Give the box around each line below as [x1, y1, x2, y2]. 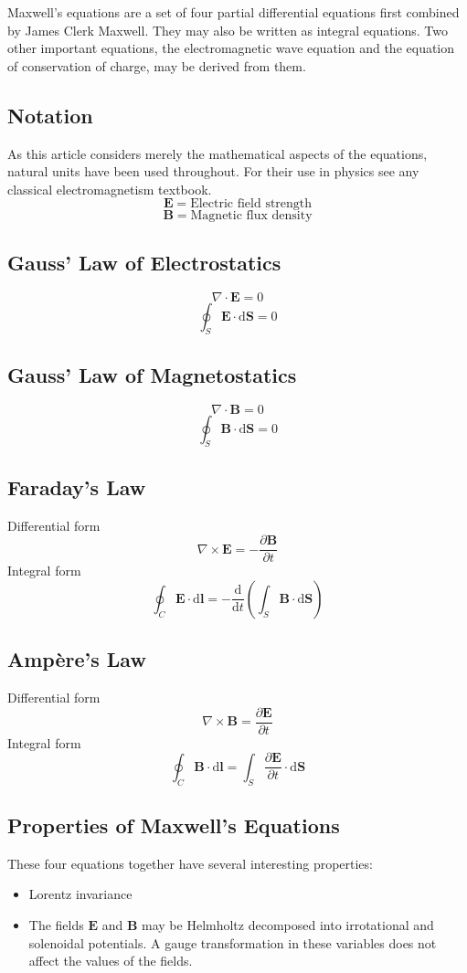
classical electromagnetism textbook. [7, 179, 212, 198]
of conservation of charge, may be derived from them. [7, 56, 306, 75]
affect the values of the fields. [28, 951, 193, 970]
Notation [7, 100, 93, 129]
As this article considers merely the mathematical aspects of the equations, [7, 143, 428, 163]
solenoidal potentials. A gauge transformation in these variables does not [28, 933, 437, 952]
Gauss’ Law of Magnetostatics [7, 360, 297, 388]
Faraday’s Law [7, 472, 146, 501]
